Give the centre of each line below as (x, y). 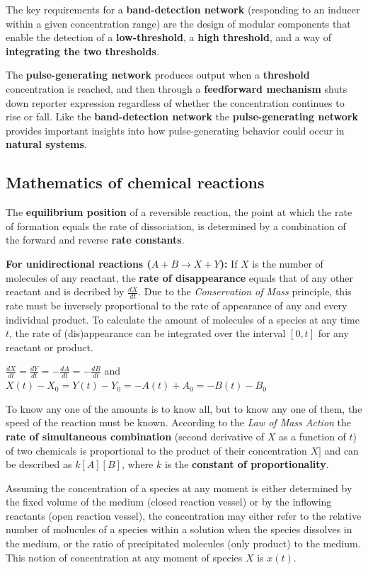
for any (333, 333)
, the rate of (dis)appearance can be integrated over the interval (148, 333)
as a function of (312, 436)
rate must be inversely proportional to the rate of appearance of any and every (177, 305)
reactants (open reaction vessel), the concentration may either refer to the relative (184, 515)
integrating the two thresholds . (82, 51)
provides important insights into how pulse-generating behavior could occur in (175, 130)
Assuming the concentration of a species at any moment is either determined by (179, 488)
